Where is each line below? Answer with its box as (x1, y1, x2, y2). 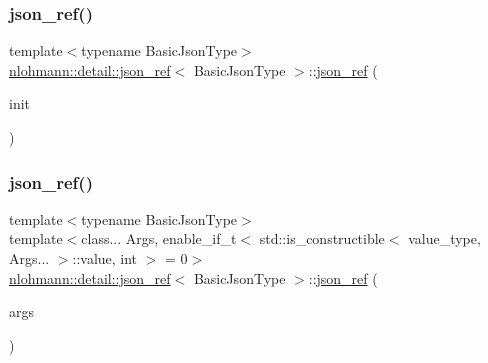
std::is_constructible (259, 228, 385, 249)
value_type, (408, 228, 481, 249)
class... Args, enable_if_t (81, 228, 237, 249)
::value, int (72, 248, 138, 268)
